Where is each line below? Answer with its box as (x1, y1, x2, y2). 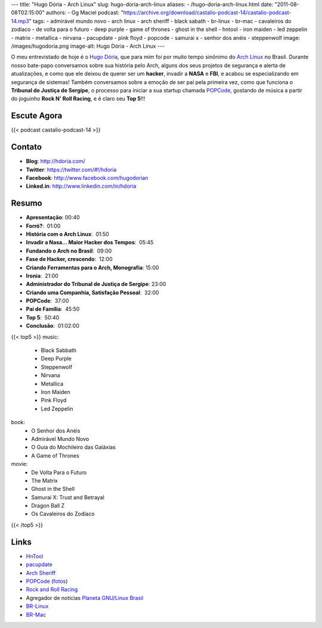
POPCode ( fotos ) (26, 577, 68, 585)
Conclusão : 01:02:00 (26, 322, 80, 329)
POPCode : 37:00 (26, 297, 69, 304)
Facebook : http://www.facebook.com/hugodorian (26, 174, 148, 181)
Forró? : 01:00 (26, 222, 61, 229)
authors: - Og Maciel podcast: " (45, 9, 123, 16)
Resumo (11, 198, 42, 209)
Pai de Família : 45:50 (26, 306, 80, 313)
